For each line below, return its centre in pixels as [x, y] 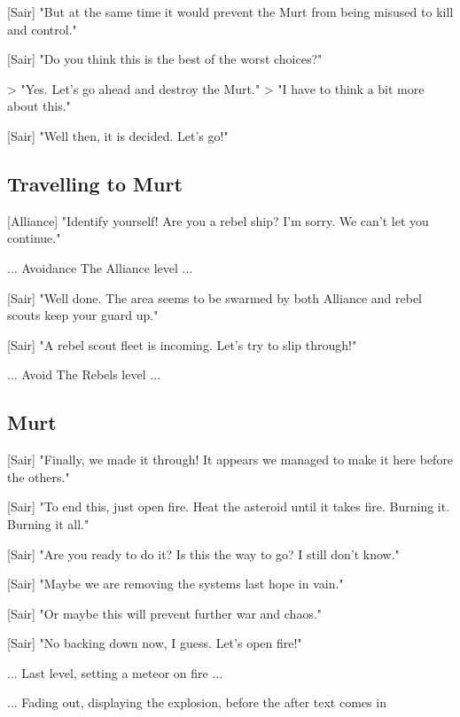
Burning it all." [48, 523]
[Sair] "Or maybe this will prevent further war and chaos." [165, 613]
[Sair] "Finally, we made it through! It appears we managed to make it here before [230, 460]
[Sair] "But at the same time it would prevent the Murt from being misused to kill [230, 12]
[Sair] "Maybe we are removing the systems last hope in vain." [175, 584]
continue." [34, 238]
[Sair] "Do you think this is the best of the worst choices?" [165, 59]
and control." [42, 29]
